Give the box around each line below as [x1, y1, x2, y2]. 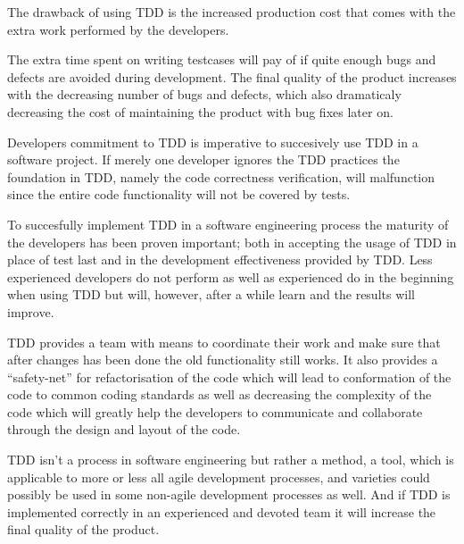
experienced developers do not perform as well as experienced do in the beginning [7, 267, 454, 286]
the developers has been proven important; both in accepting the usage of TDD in [7, 232, 457, 251]
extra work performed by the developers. [7, 20, 229, 38]
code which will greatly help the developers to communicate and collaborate [7, 402, 423, 421]
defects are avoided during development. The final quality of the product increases [7, 67, 457, 86]
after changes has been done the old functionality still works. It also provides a [7, 350, 438, 369]
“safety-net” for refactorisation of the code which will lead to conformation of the [7, 367, 452, 386]
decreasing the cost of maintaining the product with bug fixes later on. [7, 102, 394, 121]
